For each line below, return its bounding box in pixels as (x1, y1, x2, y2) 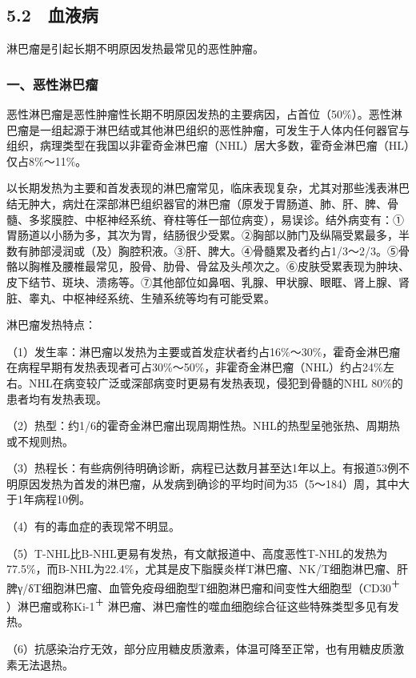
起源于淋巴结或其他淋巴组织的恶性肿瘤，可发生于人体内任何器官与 (62, 121, 410, 138)
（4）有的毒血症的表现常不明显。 (6, 518, 180, 535)
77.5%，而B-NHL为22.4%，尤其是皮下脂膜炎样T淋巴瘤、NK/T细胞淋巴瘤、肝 (6, 560, 409, 577)
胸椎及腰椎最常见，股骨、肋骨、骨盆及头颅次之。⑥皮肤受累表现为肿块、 (28, 258, 410, 275)
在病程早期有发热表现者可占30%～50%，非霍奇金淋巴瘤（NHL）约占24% (6, 359, 383, 375)
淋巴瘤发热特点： (6, 316, 96, 333)
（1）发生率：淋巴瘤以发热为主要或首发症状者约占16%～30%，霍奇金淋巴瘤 (6, 343, 401, 359)
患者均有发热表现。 (6, 390, 107, 407)
